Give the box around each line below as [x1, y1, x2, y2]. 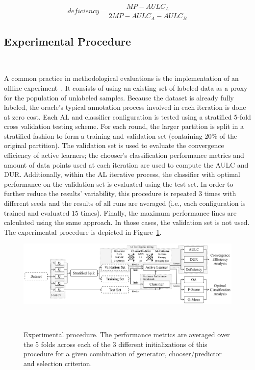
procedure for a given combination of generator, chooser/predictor [24, 348, 222, 359]
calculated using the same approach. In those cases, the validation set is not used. [4, 217, 250, 227]
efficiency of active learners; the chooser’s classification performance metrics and [4, 150, 244, 160]
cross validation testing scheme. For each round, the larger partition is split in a [4, 121, 244, 131]
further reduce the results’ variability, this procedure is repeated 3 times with [4, 188, 236, 198]
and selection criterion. [24, 358, 92, 368]
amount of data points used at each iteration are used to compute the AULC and [4, 159, 249, 170]
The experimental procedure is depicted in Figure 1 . [4, 226, 162, 237]
